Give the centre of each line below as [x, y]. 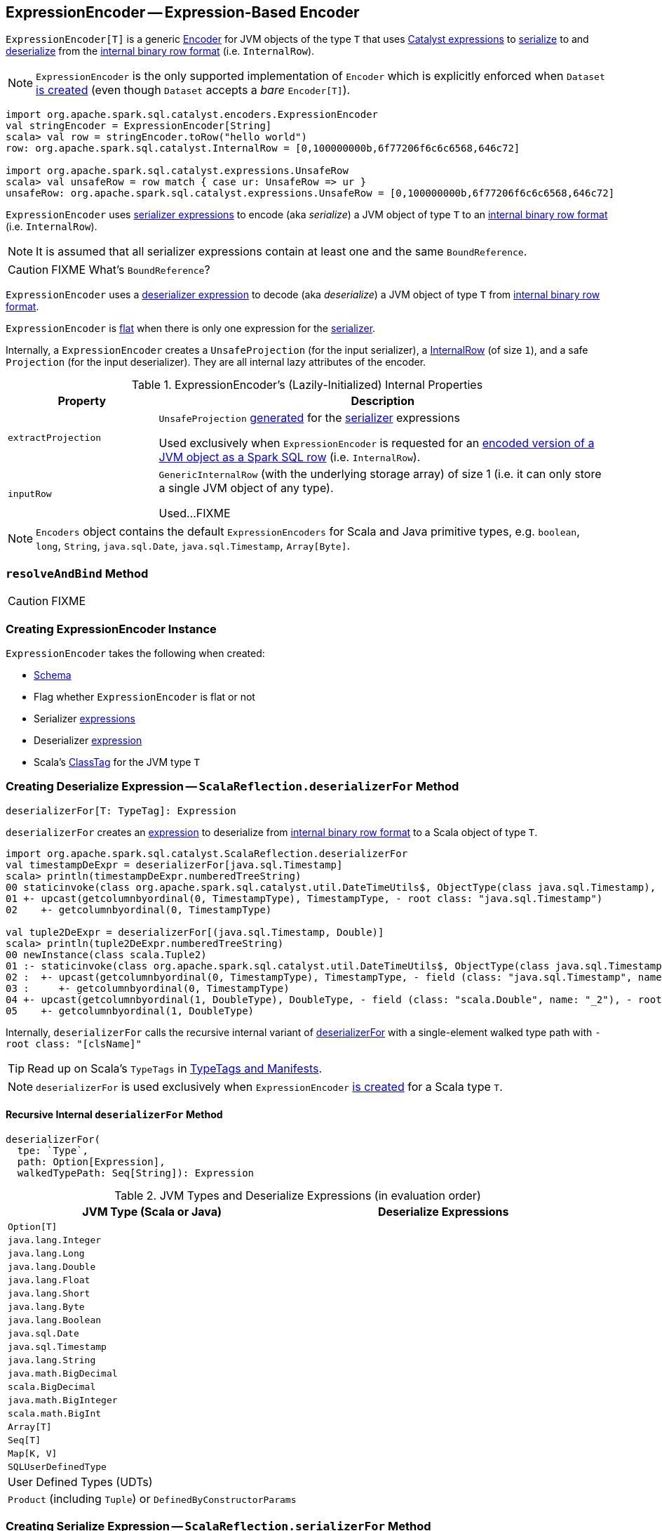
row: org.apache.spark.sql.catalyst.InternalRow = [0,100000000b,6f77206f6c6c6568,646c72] [263, 148]
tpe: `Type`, [53, 1150]
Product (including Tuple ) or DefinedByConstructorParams [152, 1498]
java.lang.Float [49, 1280]
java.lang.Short [49, 1293]
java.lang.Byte [46, 1306]
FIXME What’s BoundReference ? [131, 270]
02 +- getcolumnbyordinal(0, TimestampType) [139, 909]
